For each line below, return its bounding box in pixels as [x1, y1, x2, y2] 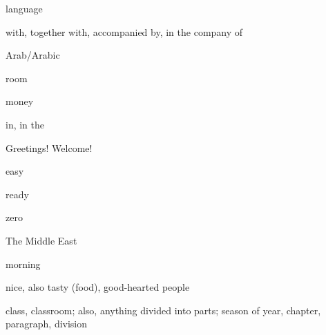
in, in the [6, 117, 45, 131]
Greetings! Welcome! [6, 140, 93, 155]
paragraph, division [6, 316, 88, 331]
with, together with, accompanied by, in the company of [6, 24, 243, 39]
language [6, 1, 43, 15]
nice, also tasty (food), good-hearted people [6, 280, 190, 294]
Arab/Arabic [6, 48, 60, 62]
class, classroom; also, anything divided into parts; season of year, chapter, [6, 303, 321, 317]
